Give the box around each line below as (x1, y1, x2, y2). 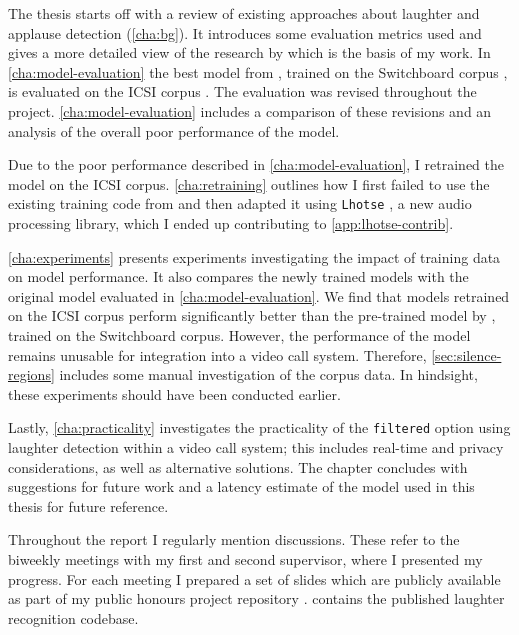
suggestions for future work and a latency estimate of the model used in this (8, 476, 475, 497)
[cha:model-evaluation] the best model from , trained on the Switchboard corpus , (8, 61, 508, 82)
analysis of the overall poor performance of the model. (8, 120, 340, 141)
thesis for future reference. (8, 495, 169, 516)
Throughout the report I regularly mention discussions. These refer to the (8, 529, 460, 550)
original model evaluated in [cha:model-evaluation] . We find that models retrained (8, 285, 510, 306)
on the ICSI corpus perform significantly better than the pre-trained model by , (8, 305, 496, 326)
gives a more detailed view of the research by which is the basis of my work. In (8, 42, 491, 63)
